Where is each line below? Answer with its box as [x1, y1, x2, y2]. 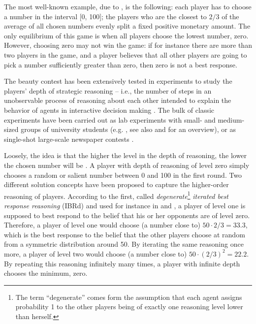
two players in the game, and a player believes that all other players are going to [4, 49, 247, 60]
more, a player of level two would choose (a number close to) [4, 248, 187, 259]
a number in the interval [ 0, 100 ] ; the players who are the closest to [4, 11, 207, 21]
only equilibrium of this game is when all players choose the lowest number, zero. [4, 30, 249, 40]
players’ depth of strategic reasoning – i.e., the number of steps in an [4, 85, 212, 96]
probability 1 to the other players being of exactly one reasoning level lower [15, 301, 243, 312]
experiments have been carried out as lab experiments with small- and [4, 114, 216, 125]
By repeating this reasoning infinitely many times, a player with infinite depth [4, 258, 240, 268]
